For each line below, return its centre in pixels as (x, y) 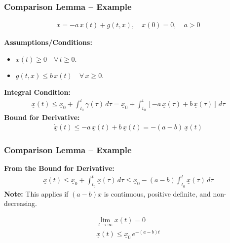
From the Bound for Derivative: (59, 168)
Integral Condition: (37, 92)
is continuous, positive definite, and (157, 193)
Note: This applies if (36, 193)
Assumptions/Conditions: (48, 42)
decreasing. (21, 203)
